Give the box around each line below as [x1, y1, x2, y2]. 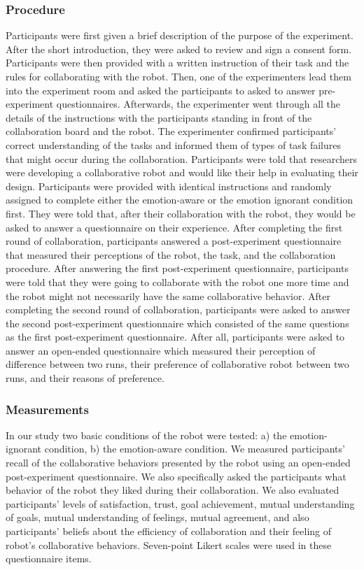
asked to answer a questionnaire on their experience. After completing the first [6, 220, 343, 234]
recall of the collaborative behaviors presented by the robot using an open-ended [6, 455, 351, 470]
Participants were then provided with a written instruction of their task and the [6, 55, 349, 70]
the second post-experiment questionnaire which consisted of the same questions [6, 315, 349, 330]
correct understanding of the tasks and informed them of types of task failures [6, 137, 342, 152]
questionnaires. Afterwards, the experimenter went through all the [56, 97, 341, 111]
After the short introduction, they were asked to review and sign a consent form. [6, 41, 352, 56]
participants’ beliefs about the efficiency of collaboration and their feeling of [6, 524, 332, 539]
